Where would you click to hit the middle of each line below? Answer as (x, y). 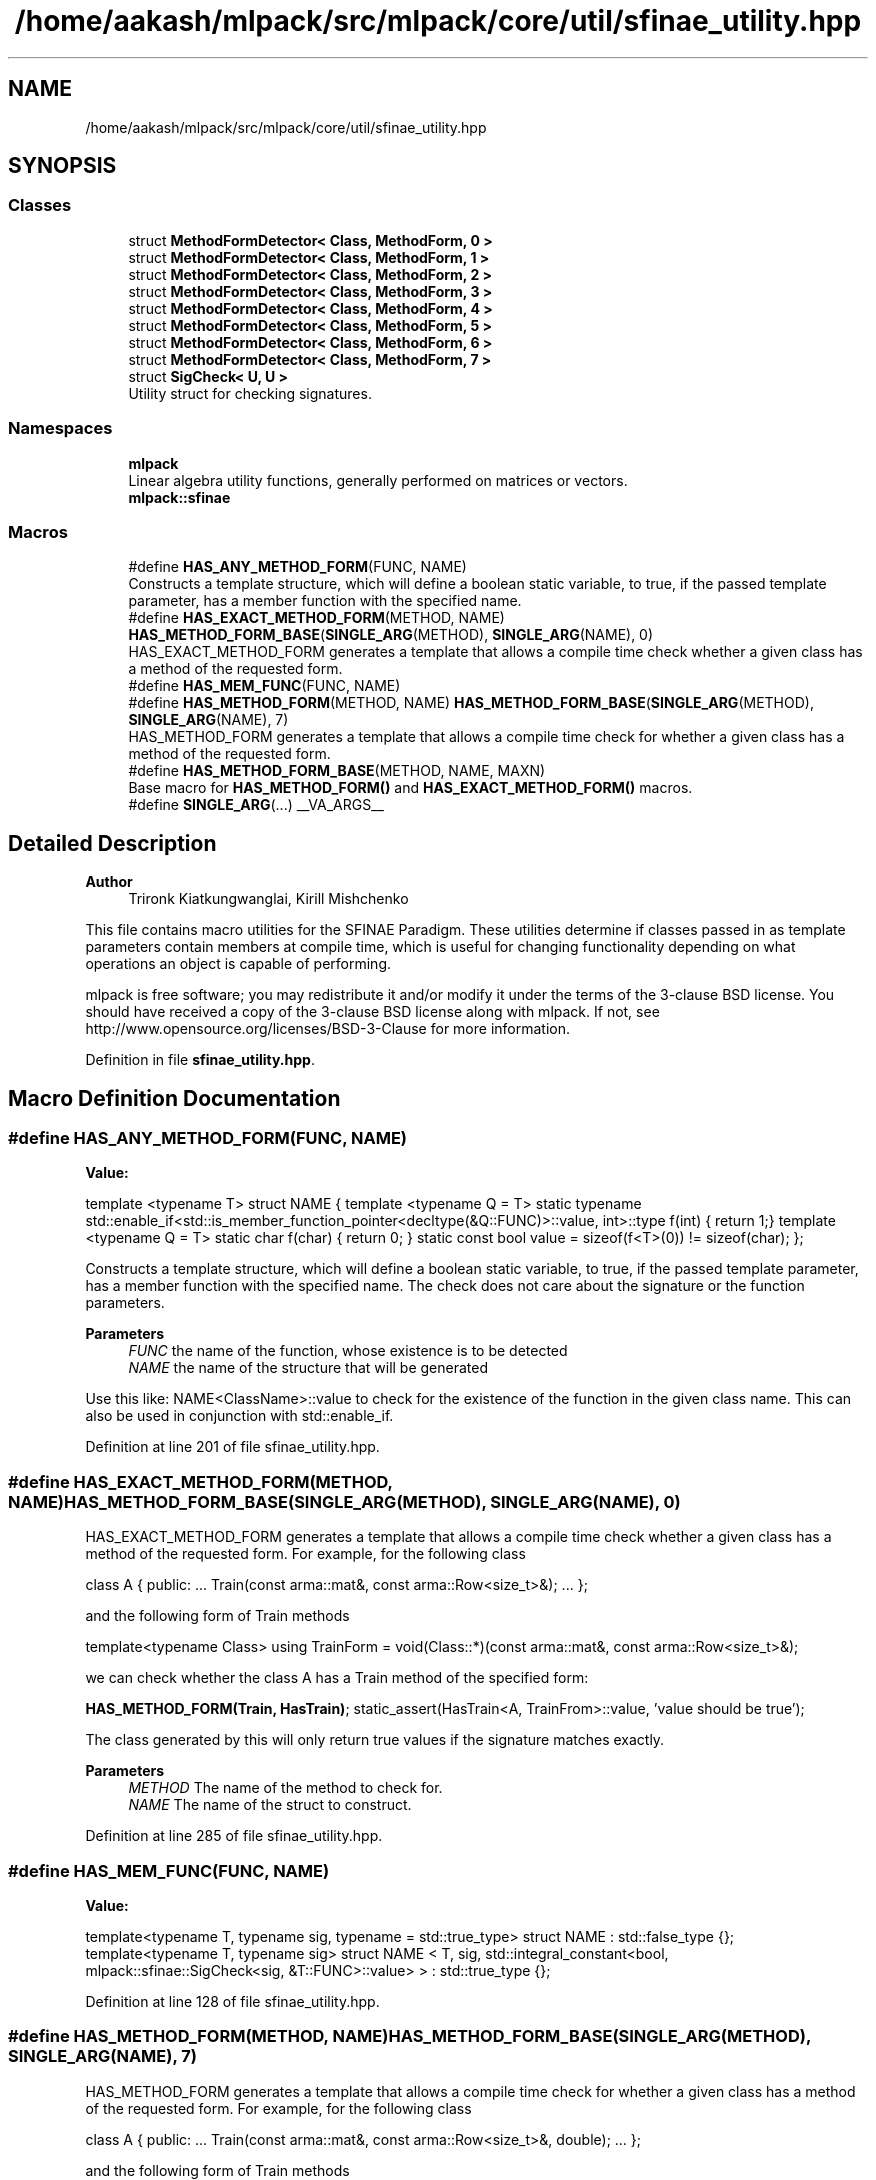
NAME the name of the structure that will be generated (308, 1368)
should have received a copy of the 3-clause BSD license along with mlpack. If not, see (372, 1012)
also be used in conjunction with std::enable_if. (239, 1416)
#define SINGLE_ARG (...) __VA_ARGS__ (256, 805)
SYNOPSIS (62, 166)
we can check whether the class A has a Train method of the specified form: (337, 1678)
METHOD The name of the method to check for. (285, 1788)
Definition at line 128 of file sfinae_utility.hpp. (232, 2001)
